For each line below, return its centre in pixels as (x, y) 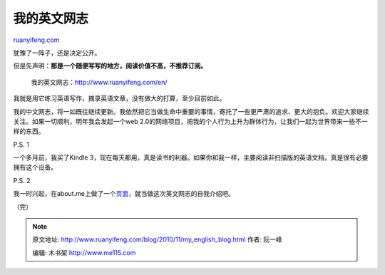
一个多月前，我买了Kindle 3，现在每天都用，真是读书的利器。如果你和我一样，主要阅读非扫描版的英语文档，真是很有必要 (191, 157)
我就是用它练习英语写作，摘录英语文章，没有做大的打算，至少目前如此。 (119, 98)
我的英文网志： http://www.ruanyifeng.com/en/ (99, 82)
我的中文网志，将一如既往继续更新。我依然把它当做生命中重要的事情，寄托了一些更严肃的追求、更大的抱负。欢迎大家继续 (191, 111)
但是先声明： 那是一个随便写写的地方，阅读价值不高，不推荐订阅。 (110, 66)
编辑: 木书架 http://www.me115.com (84, 252)
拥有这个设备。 (35, 167)
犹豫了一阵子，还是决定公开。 (57, 53)
